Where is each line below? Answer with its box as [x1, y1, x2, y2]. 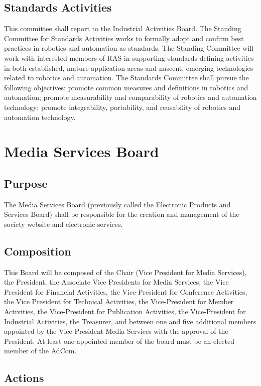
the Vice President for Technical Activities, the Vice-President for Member [4, 296, 234, 307]
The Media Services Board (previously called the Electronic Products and [4, 199, 231, 209]
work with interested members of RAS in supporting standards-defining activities [4, 52, 254, 63]
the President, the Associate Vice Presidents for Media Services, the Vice [4, 277, 229, 287]
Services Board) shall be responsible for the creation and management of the [4, 209, 239, 219]
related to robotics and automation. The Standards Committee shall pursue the [4, 72, 249, 83]
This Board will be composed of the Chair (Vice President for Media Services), [4, 267, 247, 277]
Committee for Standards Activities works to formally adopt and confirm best [4, 33, 244, 43]
